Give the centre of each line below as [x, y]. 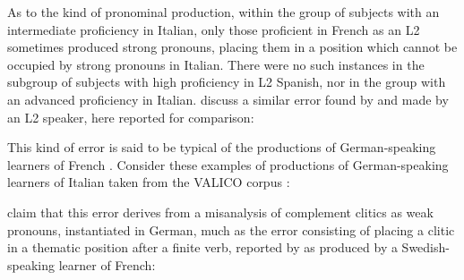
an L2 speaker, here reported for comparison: [131, 117]
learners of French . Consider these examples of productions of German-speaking [228, 164]
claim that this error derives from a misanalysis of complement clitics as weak [220, 212]
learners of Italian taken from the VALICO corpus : [149, 182]
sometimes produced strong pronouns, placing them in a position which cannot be [232, 47]
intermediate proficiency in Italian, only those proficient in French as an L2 [214, 29]
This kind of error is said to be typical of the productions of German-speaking [222, 147]
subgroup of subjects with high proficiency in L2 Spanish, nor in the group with [227, 82]
